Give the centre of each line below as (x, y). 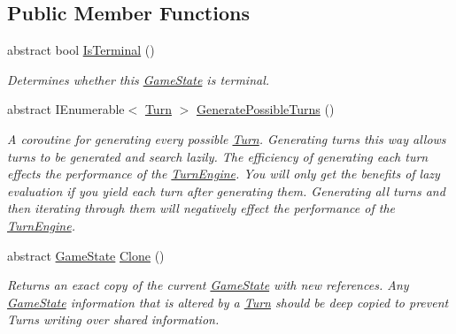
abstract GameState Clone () (86, 255)
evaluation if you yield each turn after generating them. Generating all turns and (226, 190)
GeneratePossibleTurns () (265, 109)
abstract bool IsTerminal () (81, 50)
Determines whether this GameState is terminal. (139, 79)
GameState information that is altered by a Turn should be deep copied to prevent (228, 302)
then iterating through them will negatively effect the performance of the (201, 208)
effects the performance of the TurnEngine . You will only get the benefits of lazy (224, 174)
